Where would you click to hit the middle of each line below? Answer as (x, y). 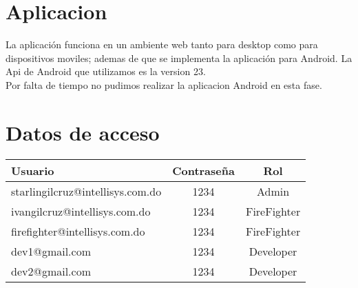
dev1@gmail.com (51, 251)
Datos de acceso (83, 132)
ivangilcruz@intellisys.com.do (81, 211)
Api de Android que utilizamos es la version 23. (106, 71)
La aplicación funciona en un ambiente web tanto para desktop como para (162, 44)
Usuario (33, 170)
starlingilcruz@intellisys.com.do (86, 191)
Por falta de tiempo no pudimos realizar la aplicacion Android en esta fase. (164, 84)
